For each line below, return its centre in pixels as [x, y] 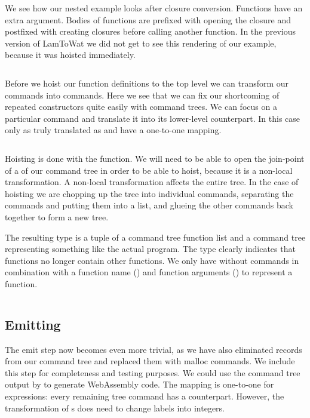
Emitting [33, 324]
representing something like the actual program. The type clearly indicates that [150, 249]
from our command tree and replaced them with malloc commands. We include [150, 361]
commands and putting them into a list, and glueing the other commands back [149, 205]
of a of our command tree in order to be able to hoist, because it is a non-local [149, 170]
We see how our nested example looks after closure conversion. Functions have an [154, 8]
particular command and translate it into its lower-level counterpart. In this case [153, 118]
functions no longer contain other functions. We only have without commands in [152, 260]
